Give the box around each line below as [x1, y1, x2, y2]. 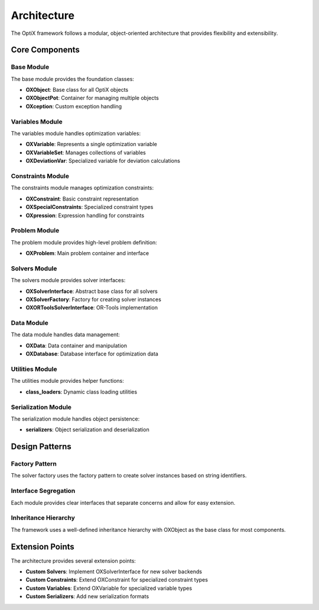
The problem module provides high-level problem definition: [11, 238, 158, 246]
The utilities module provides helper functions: [11, 377, 124, 385]
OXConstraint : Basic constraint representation [25, 195, 139, 202]
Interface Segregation [11, 487, 76, 495]
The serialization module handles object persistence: [11, 415, 140, 422]
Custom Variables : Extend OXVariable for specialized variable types [25, 585, 192, 592]
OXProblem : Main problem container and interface [25, 250, 149, 257]
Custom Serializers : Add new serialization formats [25, 593, 149, 600]
